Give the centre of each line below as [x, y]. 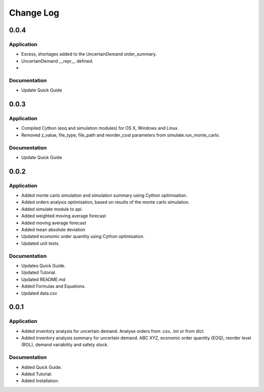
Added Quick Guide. [42, 367]
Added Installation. [40, 381]
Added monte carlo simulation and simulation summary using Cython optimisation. [104, 195]
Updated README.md [43, 279]
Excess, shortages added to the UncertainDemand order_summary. [89, 54]
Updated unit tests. [40, 243]
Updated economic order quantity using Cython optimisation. [83, 236]
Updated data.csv [39, 293]
